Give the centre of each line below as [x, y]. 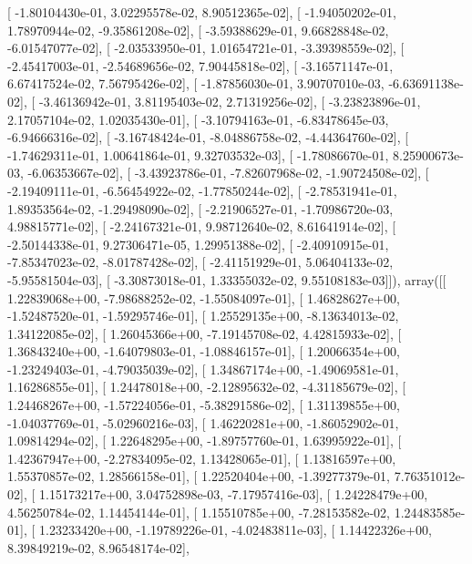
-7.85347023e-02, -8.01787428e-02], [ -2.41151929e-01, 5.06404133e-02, [200, 262]
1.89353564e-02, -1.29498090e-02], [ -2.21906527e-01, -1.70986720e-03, [200, 208]
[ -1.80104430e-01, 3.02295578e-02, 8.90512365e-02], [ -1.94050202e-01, [202, 12]
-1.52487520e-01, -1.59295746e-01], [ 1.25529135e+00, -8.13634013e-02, [203, 316]
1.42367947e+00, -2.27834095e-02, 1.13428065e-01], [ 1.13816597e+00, [202, 458]
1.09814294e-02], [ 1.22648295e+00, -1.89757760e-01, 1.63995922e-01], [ [205, 441]
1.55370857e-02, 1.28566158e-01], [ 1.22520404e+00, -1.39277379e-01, [199, 476]
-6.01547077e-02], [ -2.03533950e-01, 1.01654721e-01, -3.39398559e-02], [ [206, 48]
